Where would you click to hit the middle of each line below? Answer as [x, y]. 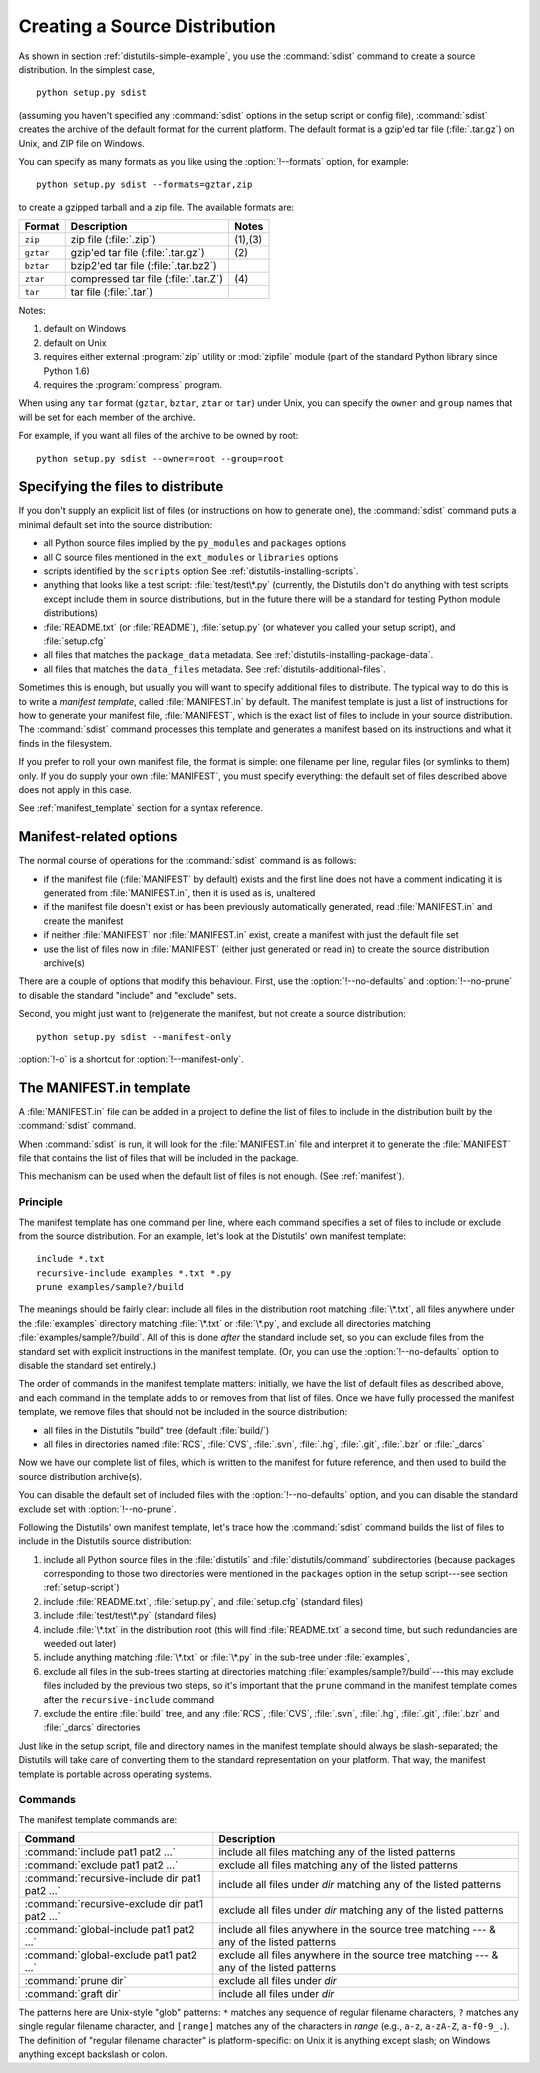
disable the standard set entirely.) [87, 1366]
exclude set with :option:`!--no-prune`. [97, 1509]
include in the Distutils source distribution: [105, 1541]
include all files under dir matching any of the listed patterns [360, 1885]
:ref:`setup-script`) [81, 1587]
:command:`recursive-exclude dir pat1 [114, 1904]
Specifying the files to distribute [121, 486]
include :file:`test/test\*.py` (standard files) [130, 1616]
